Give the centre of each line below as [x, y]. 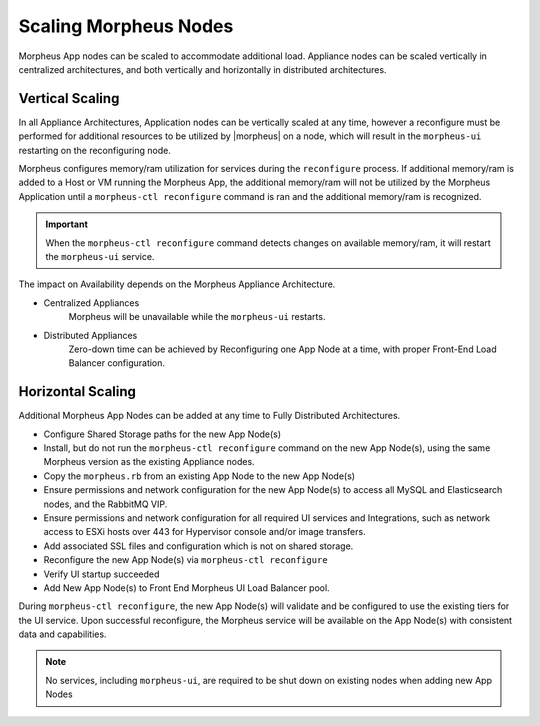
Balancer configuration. [116, 363]
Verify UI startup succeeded [101, 574]
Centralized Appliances [91, 302]
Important [67, 224]
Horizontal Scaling [77, 391]
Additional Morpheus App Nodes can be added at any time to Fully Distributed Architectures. [209, 416]
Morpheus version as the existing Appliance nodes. [149, 462]
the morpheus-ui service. [100, 256]
